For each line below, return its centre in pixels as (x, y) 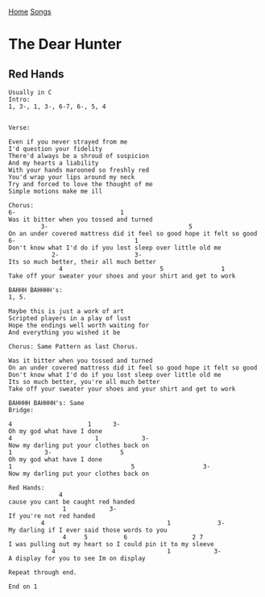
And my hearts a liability (54, 163)
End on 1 (23, 587)
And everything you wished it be (64, 332)
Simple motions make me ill (56, 191)
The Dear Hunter (65, 44)
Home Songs (30, 12)
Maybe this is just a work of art (66, 311)
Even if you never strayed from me (68, 142)
